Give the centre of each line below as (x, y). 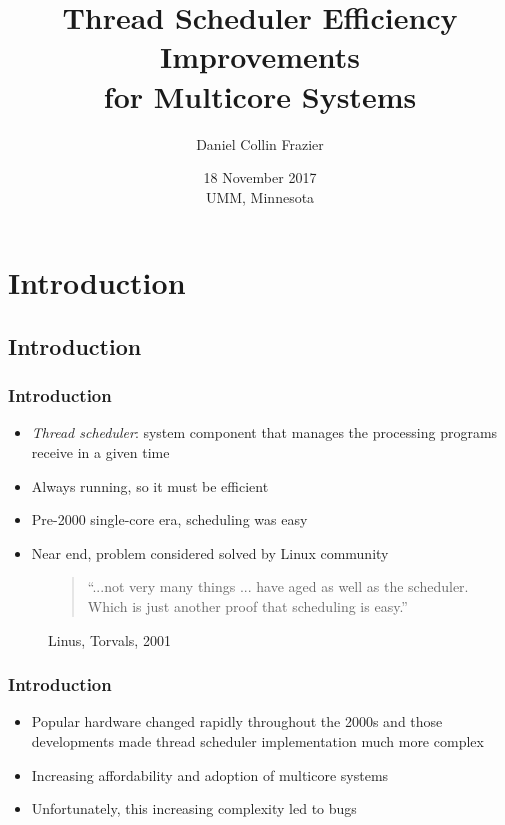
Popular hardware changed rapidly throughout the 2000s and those (237, 721)
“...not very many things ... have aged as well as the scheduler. (278, 586)
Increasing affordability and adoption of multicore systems (210, 774)
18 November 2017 (260, 177)
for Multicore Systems (260, 95)
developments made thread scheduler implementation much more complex (257, 741)
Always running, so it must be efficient (150, 485)
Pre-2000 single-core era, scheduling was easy (169, 519)
